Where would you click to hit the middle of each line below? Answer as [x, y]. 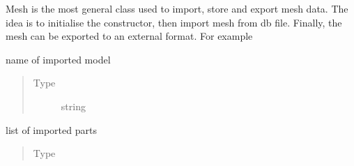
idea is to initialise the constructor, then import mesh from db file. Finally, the [174, 22]
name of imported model [58, 59]
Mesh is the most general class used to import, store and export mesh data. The [177, 8]
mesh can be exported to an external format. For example [129, 36]
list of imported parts [51, 129]
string [73, 106]
